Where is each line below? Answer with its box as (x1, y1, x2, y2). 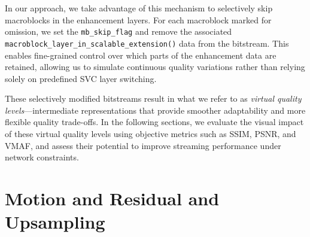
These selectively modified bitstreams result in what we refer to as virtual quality (5, 92, 302, 105)
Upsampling (5, 209, 105, 234)
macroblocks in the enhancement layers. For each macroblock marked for (5, 13, 272, 26)
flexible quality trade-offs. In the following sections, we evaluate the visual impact (5, 116, 304, 128)
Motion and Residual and (5, 186, 220, 211)
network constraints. (5, 151, 79, 163)
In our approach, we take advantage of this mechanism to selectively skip (5, 2, 273, 14)
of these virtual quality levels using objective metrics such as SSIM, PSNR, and (5, 127, 296, 140)
